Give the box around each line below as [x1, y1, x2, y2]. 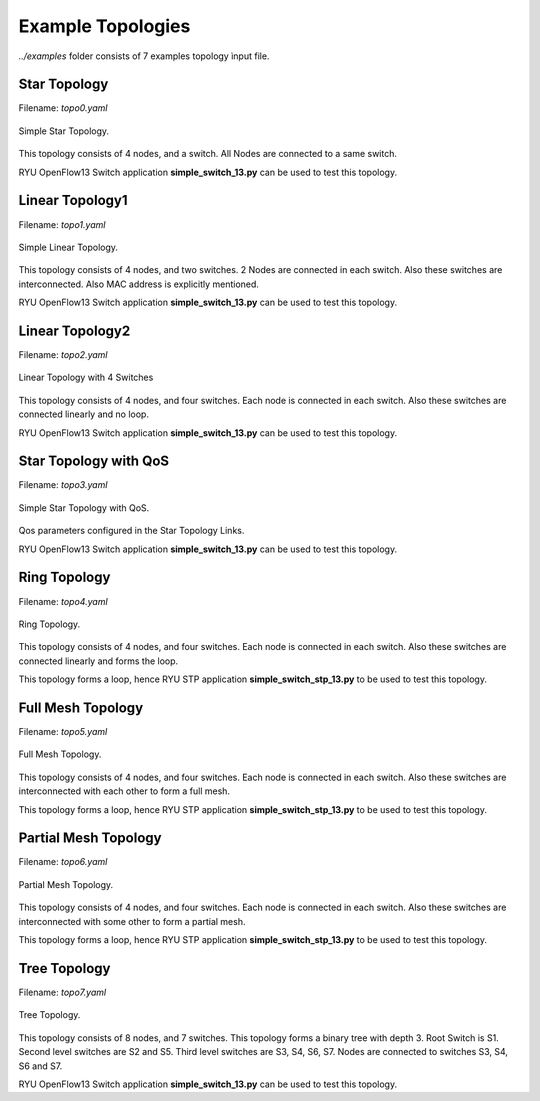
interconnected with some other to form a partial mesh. [18, 915, 246, 927]
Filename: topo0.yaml [18, 102, 108, 114]
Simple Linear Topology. [18, 241, 119, 253]
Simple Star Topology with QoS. [18, 501, 150, 514]
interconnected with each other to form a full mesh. [18, 785, 230, 797]
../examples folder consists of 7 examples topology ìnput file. [18, 50, 270, 62]
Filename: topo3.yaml [18, 479, 108, 491]
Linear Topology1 [18, 192, 128, 209]
